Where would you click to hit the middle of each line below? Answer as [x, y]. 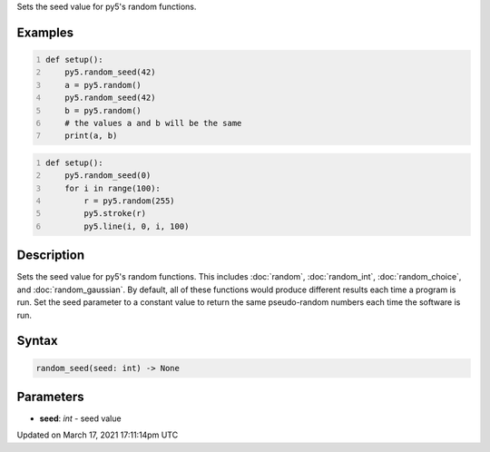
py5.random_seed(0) [108, 176]
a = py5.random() [103, 85]
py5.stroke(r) [115, 214]
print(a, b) [91, 136]
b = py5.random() [103, 110]
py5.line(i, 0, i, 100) [136, 226]
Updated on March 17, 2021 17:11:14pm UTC [98, 435]
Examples [45, 32]
